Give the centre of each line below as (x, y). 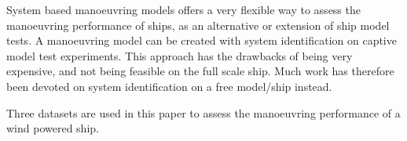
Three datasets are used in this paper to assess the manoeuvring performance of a (203, 112)
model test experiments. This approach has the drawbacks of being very (180, 55)
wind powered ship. (53, 128)
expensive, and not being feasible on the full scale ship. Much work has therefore (200, 71)
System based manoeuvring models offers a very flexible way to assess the (183, 9)
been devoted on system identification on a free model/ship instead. (169, 86)
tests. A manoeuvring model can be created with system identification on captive (202, 40)
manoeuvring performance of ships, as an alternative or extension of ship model (198, 25)
